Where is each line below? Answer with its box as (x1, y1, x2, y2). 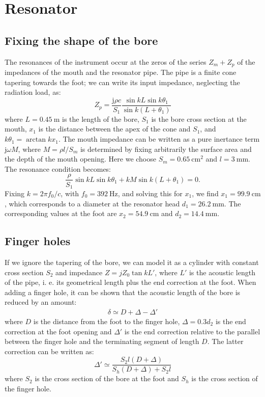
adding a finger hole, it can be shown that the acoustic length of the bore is (5, 286, 241, 297)
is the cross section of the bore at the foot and (35, 373, 179, 384)
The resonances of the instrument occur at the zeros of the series (5, 56, 207, 67)
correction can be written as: (5, 346, 94, 356)
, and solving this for (117, 188, 183, 198)
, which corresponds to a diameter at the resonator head (5, 198, 180, 208)
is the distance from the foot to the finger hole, (33, 315, 180, 326)
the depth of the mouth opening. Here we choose (5, 153, 156, 164)
